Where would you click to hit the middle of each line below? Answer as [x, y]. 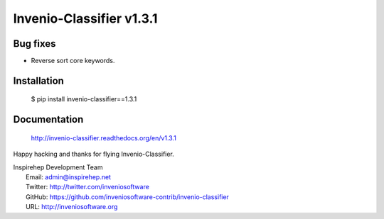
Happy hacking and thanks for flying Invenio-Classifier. [94, 154]
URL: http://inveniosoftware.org [72, 207]
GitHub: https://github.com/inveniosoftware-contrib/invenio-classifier [127, 197]
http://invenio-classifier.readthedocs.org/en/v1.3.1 [104, 137]
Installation [38, 80]
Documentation [48, 119]
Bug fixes [34, 44]
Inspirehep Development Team [58, 167]
